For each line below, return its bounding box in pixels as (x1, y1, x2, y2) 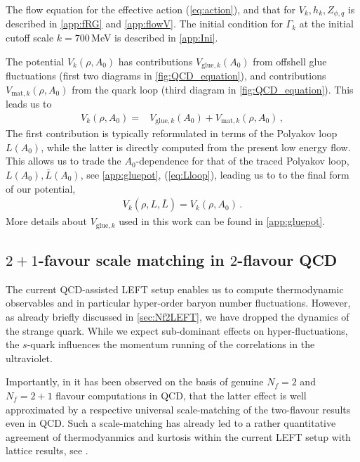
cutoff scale (6, 30, 54, 45)
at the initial (299, 16, 354, 31)
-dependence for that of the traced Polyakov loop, (135, 153, 349, 168)
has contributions (118, 53, 193, 68)
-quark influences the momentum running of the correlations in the (27, 337, 315, 352)
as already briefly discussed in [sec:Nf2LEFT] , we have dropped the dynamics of (6, 309, 349, 324)
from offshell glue (253, 53, 327, 68)
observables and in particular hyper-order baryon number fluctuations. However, (6, 295, 351, 310)
